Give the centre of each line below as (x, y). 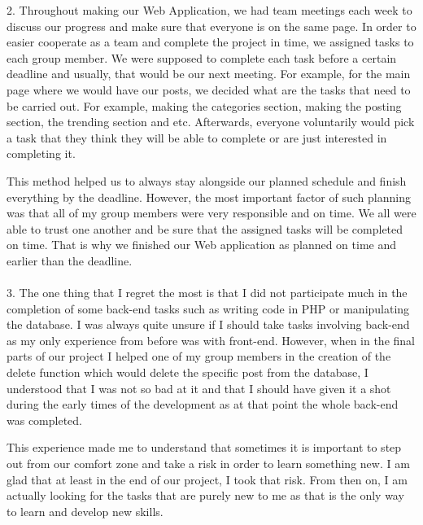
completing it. (41, 153)
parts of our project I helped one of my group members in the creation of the (199, 356)
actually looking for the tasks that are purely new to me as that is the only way (205, 495)
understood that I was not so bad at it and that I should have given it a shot (199, 388)
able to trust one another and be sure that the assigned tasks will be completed (205, 228)
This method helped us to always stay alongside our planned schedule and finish (207, 180)
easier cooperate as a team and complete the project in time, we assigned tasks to (210, 42)
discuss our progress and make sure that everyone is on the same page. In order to (211, 26)
